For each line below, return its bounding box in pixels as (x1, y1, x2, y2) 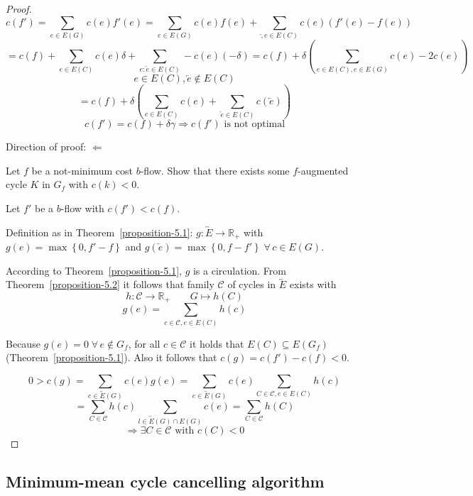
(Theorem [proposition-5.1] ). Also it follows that (6, 350, 217, 365)
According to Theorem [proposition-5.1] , (6, 263, 182, 277)
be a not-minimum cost (31, 162, 134, 177)
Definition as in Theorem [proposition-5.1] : (6, 224, 193, 239)
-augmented (298, 162, 349, 177)
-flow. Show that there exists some (140, 162, 290, 177)
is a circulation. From (192, 263, 286, 277)
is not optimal (224, 119, 286, 130)
